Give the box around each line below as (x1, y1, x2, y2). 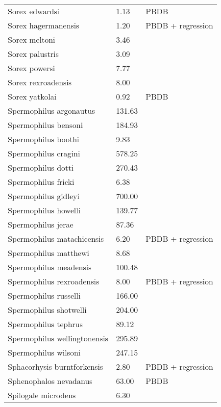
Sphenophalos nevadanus (8, 375, 93, 386)
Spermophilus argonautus (8, 105, 95, 116)
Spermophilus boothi (8, 133, 79, 145)
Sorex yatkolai (8, 91, 57, 102)
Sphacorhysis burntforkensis (8, 361, 103, 372)
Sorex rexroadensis (8, 76, 72, 88)
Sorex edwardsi (8, 5, 60, 17)
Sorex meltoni (8, 34, 55, 45)
